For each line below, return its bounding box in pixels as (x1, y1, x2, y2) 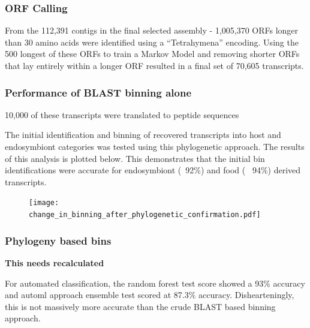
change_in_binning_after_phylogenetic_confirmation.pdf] (29, 210, 261, 219)
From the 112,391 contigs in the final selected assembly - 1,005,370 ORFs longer (5, 24, 299, 37)
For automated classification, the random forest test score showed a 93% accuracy (5, 276, 305, 289)
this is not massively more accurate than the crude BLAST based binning (5, 300, 276, 312)
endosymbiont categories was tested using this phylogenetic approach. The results (5, 140, 305, 152)
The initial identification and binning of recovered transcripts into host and (5, 128, 281, 141)
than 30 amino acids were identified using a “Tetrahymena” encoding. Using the (5, 35, 299, 48)
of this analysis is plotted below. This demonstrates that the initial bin (5, 152, 265, 164)
